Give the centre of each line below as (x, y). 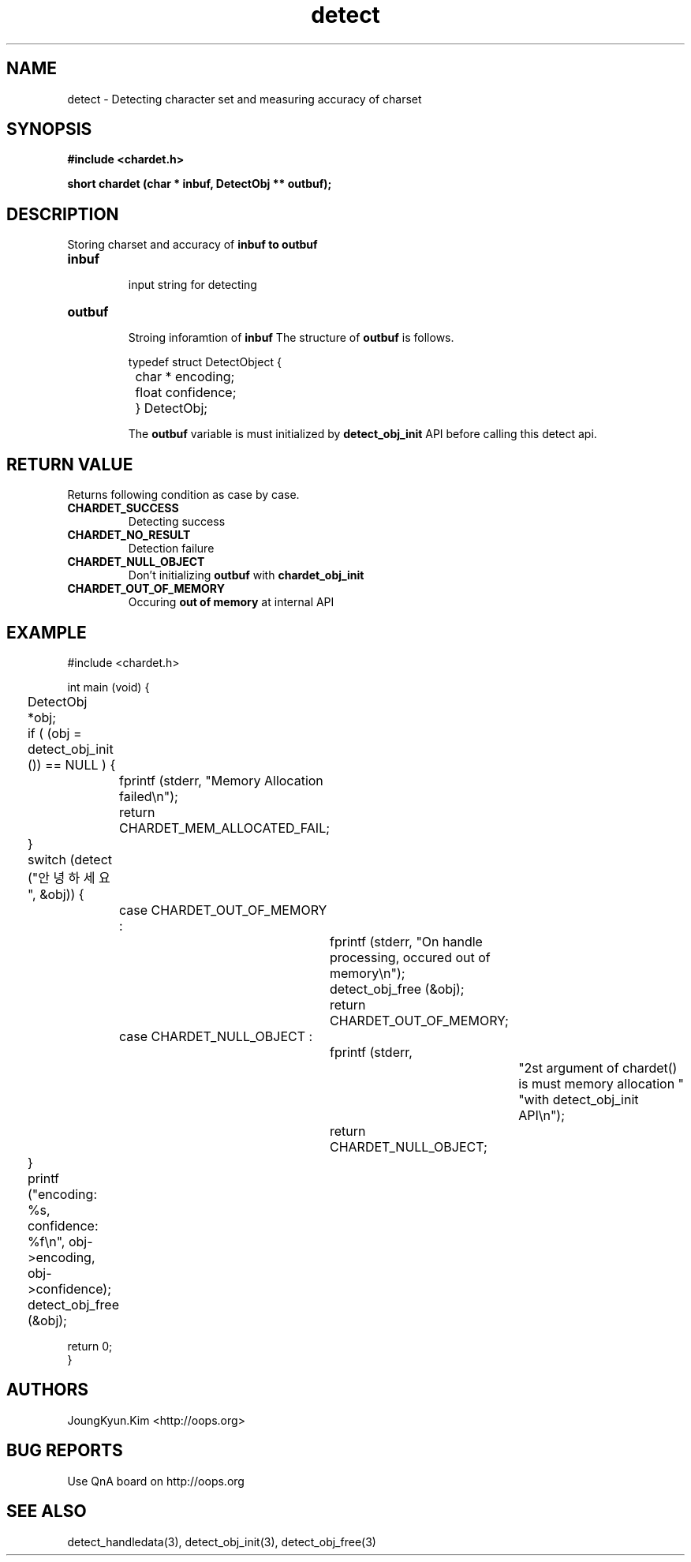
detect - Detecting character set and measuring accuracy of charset (245, 99)
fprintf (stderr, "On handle (406, 941)
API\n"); (542, 1115)
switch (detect (70, 859)
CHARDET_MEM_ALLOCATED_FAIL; (224, 828)
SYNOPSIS (49, 129)
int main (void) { (108, 687)
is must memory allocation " (601, 1083)
